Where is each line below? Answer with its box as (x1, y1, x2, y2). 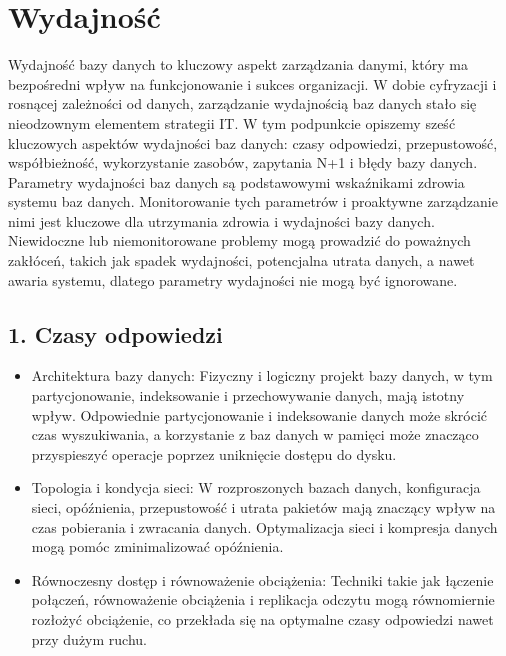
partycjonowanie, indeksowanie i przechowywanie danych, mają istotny (31, 385, 465, 406)
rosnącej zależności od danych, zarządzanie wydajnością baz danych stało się (8, 93, 477, 114)
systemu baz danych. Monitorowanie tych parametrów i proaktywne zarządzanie (8, 191, 498, 212)
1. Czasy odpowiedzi (8, 318, 223, 349)
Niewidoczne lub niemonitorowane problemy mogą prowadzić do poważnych (8, 230, 471, 251)
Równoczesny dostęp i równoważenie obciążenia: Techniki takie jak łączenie (31, 569, 494, 590)
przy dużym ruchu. (31, 628, 148, 649)
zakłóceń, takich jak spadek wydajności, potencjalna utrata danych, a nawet (8, 250, 475, 271)
